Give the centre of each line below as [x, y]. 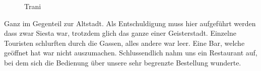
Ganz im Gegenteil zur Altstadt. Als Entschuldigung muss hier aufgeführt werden [130, 23]
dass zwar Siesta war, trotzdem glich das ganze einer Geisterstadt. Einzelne [120, 33]
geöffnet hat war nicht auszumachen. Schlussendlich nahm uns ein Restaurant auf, [131, 53]
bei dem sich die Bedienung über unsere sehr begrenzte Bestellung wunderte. [123, 62]
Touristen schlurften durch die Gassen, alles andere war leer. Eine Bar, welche [124, 43]
